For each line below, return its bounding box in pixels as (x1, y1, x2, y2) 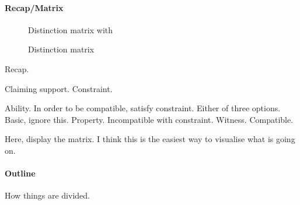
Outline (5, 167, 36, 179)
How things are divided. (5, 189, 90, 202)
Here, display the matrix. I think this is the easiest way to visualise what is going (5, 133, 295, 145)
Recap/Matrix (5, 1, 64, 13)
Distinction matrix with (28, 23, 113, 36)
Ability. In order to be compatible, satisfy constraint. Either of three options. (5, 102, 281, 114)
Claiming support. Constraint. (5, 82, 113, 94)
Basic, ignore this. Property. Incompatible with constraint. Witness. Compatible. (5, 113, 294, 125)
